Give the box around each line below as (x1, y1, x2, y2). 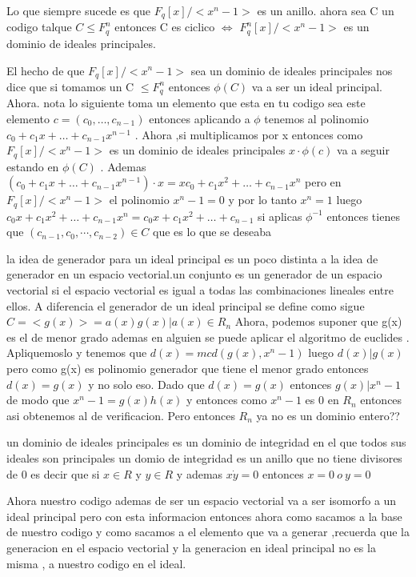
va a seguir (337, 142, 390, 158)
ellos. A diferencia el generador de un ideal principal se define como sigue (6, 297, 365, 314)
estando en (6, 158, 59, 174)
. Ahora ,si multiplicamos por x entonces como (134, 126, 363, 142)
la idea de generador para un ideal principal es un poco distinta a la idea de (6, 250, 378, 266)
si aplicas (258, 207, 302, 224)
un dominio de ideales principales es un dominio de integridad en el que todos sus (6, 434, 406, 451)
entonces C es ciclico (114, 18, 215, 35)
